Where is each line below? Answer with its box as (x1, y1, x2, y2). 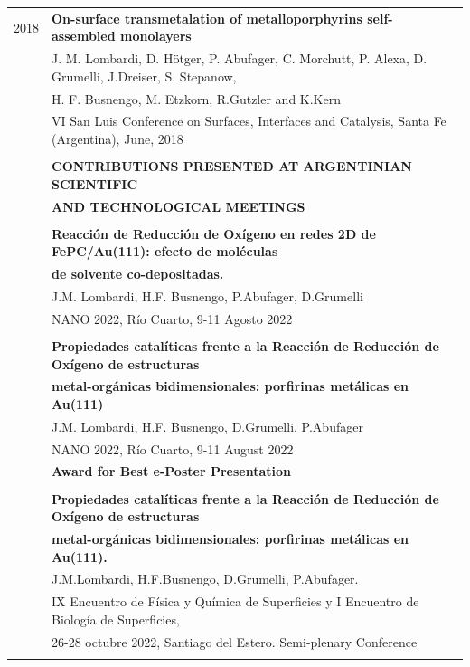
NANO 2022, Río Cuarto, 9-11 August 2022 (52, 439, 294, 458)
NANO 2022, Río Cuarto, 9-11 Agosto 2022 (52, 309, 293, 328)
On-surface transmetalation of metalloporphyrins (52, 8, 362, 27)
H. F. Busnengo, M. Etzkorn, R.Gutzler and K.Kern (52, 89, 341, 108)
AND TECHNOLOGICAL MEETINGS (52, 196, 305, 215)
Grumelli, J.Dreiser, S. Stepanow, (52, 66, 237, 85)
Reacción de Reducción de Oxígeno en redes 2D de (52, 224, 376, 243)
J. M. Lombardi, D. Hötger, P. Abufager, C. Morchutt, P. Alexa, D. (52, 49, 428, 68)
